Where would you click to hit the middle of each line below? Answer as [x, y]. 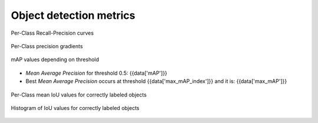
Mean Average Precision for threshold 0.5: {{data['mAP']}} [97, 73]
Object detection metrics [73, 15]
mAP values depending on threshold [55, 59]
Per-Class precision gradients [47, 46]
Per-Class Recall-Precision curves [52, 33]
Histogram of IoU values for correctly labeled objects [75, 108]
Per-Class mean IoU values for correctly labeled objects [79, 95]
